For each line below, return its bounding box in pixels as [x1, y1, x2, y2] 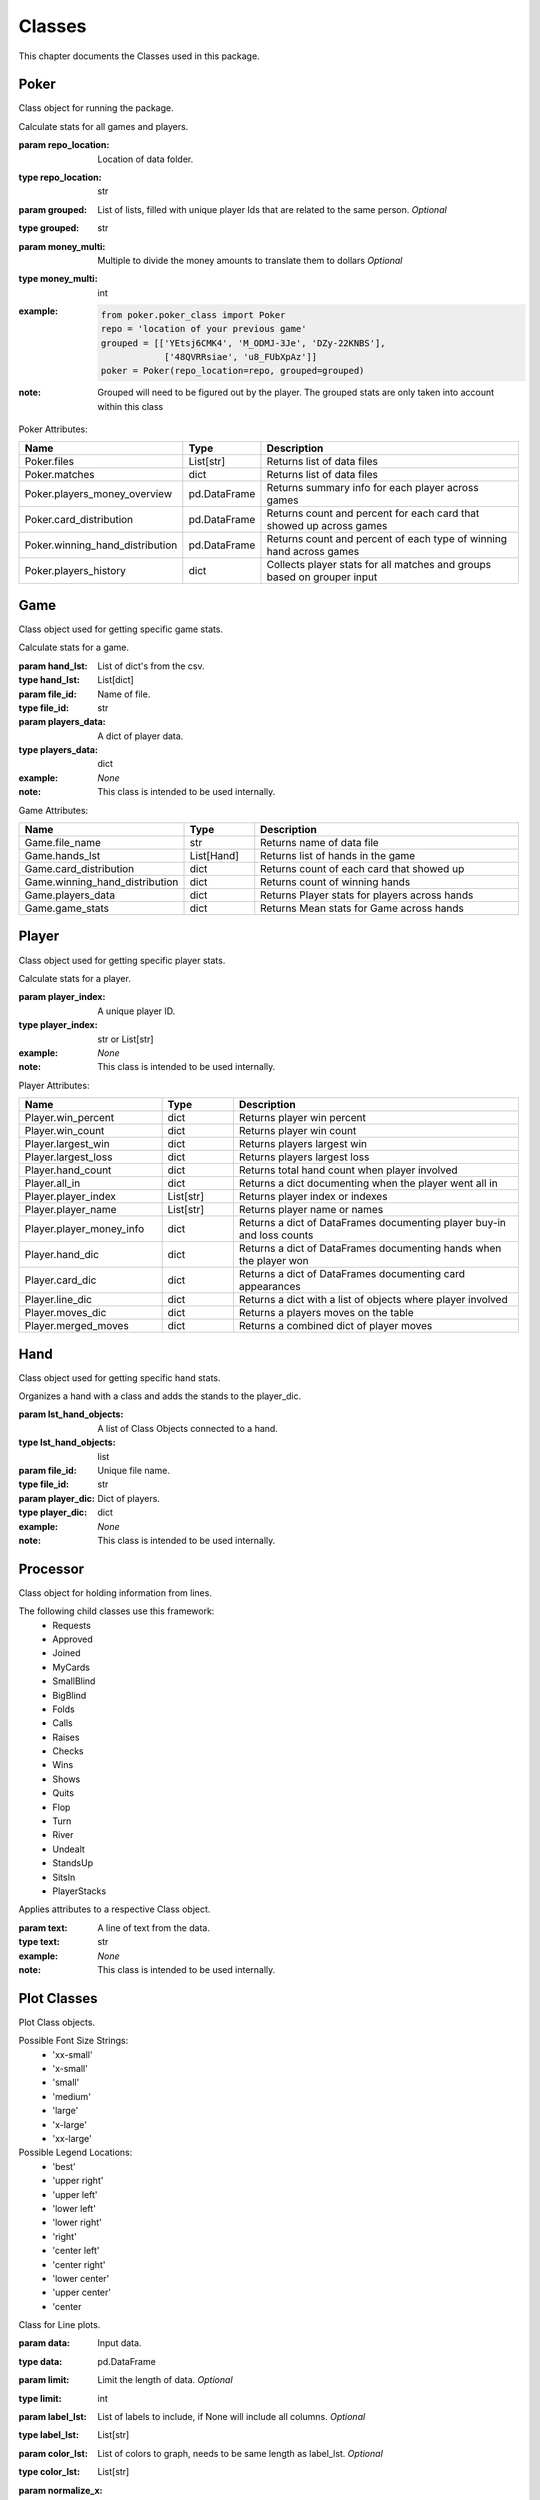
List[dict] [97, 674, 134, 686]
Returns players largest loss [238, 1150, 370, 1164]
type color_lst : [18, 2466, 80, 2478]
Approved [52, 1633, 94, 1645]
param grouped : [18, 203, 88, 215]
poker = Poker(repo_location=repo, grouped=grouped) [100, 365, 365, 377]
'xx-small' [52, 2048, 94, 2060]
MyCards [52, 1661, 90, 1673]
